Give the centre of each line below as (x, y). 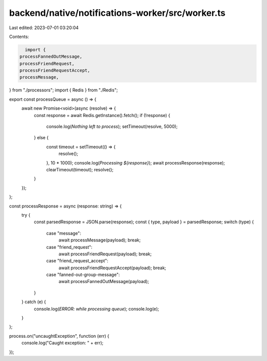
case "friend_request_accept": (77, 261)
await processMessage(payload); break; (100, 240)
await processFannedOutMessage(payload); (104, 281)
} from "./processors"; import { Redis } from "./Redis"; (64, 90)
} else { (41, 138)
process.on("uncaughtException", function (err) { (59, 336)
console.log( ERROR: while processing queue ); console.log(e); (96, 309)
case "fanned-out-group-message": (83, 275)
